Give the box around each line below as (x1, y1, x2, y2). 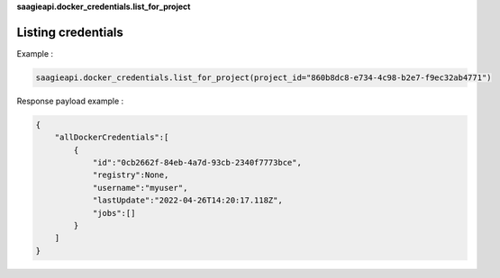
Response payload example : (16, 95, 124, 106)
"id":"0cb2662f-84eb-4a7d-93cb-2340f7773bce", (92, 157, 302, 168)
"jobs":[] (92, 208, 136, 218)
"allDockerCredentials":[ (54, 132, 169, 143)
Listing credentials (16, 24, 123, 40)
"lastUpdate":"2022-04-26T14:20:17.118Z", (92, 195, 283, 206)
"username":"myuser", (92, 183, 188, 193)
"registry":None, (92, 170, 169, 180)
